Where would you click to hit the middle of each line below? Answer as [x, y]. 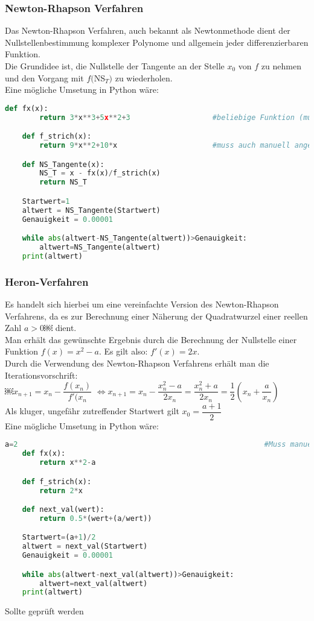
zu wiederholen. [144, 77]
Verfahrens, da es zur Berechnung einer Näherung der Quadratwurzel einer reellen [156, 316]
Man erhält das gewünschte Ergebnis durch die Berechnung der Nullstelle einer [151, 339]
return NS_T [63, 182]
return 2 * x [61, 490]
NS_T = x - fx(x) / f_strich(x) [100, 173]
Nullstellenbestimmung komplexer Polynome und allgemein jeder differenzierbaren [157, 42]
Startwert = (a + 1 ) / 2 [59, 537]
